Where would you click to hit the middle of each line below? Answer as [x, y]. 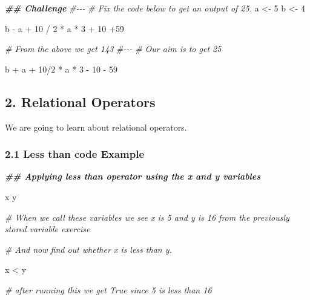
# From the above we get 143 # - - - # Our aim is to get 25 [113, 49]
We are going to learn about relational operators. [96, 127]
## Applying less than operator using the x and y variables [133, 176]
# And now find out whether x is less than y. [88, 249]
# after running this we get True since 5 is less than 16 [108, 289]
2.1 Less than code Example [75, 154]
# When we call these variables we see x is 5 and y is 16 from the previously [147, 217]
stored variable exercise [48, 229]
